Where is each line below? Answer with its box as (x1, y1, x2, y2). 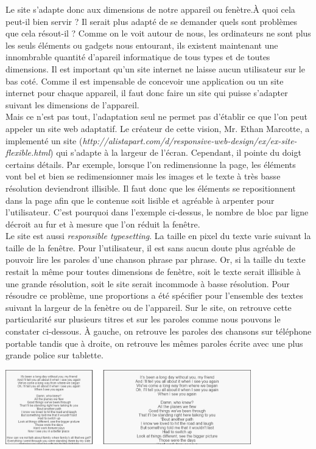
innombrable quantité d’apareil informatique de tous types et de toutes (5, 50, 270, 63)
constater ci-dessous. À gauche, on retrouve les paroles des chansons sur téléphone (5, 325, 312, 338)
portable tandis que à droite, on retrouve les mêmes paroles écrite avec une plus (5, 336, 303, 349)
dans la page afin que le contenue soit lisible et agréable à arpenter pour (5, 193, 275, 206)
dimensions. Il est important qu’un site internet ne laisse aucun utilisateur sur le (5, 62, 305, 75)
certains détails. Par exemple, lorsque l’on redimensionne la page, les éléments (5, 158, 296, 170)
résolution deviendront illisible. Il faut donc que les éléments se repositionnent (5, 181, 296, 194)
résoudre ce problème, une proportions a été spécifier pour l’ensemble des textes (5, 289, 303, 302)
